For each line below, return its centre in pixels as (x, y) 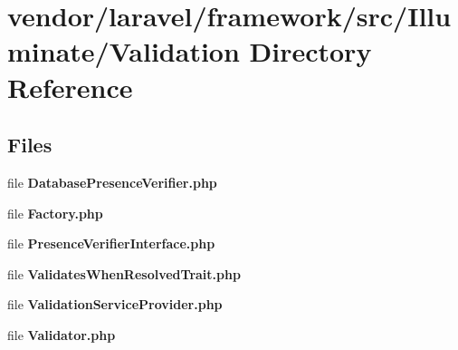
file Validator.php (62, 334)
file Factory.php (55, 213)
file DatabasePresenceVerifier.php (112, 182)
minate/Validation (124, 51)
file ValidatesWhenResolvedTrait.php (124, 273)
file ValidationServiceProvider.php (115, 304)
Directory (310, 51)
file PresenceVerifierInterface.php (111, 243)
